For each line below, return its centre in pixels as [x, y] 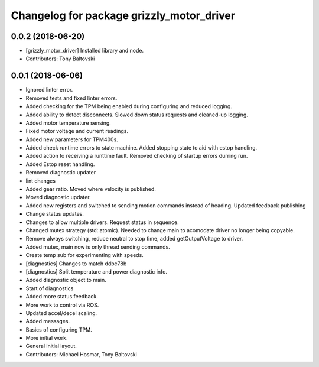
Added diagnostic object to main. [66, 280]
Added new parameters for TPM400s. [72, 139]
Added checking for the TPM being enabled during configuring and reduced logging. [129, 106]
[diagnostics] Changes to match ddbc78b [76, 264]
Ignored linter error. [49, 90]
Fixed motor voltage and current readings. [77, 131]
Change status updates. [55, 214]
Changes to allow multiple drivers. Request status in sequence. [102, 222]
